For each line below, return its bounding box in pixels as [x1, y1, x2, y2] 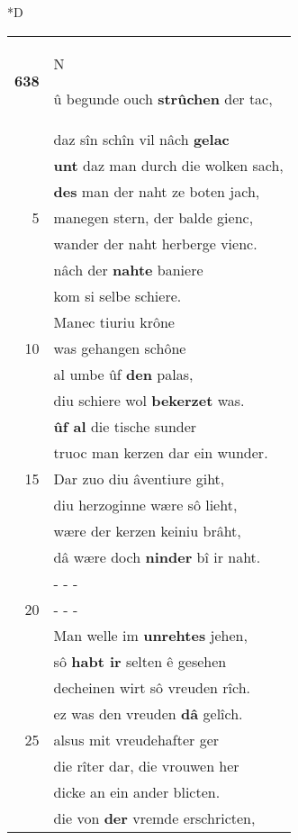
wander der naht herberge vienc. [53, 232, 257, 254]
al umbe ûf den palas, [53, 363, 194, 384]
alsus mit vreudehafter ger [53, 728, 220, 750]
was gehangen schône [53, 337, 186, 358]
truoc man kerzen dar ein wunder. [53, 441, 268, 463]
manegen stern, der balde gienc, [53, 206, 254, 228]
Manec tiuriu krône [53, 311, 175, 332]
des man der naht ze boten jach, [53, 180, 260, 202]
